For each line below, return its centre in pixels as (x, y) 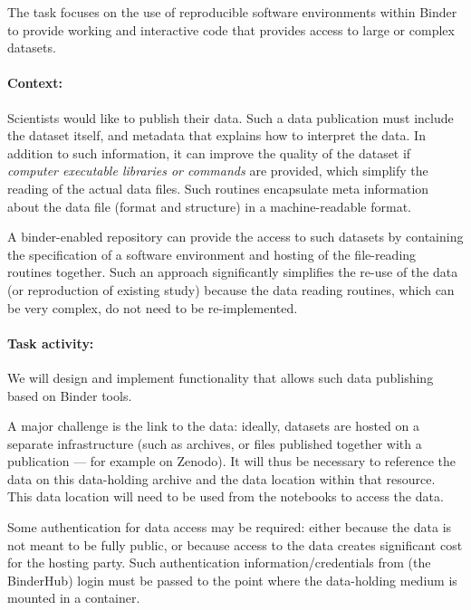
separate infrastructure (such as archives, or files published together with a (215, 443)
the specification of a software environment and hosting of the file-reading (212, 254)
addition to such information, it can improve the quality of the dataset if (209, 152)
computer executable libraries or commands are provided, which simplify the (218, 171)
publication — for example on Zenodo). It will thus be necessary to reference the (232, 461)
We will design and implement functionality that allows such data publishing (221, 377)
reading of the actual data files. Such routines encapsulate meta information (218, 188)
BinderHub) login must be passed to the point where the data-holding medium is (232, 580)
